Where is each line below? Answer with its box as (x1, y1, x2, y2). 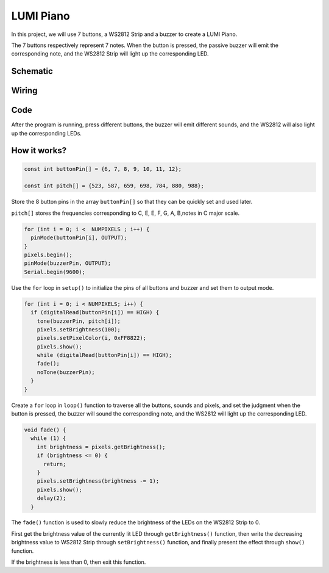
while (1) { (30, 435, 66, 442)
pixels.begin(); (24, 251, 73, 258)
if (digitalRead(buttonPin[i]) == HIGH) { (30, 309, 160, 316)
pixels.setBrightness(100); (37, 326, 121, 333)
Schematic (11, 66, 53, 76)
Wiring (11, 85, 38, 96)
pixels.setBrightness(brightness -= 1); (37, 478, 160, 485)
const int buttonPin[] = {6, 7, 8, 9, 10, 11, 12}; (24, 165, 182, 172)
